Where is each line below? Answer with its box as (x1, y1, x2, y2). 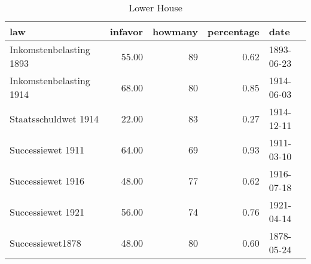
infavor (109, 24, 144, 38)
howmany (153, 24, 198, 38)
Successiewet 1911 (10, 142, 85, 156)
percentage (208, 24, 260, 38)
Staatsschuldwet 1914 (10, 111, 99, 125)
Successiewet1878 (10, 235, 81, 250)
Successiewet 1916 (10, 173, 85, 188)
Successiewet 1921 (10, 204, 85, 219)
